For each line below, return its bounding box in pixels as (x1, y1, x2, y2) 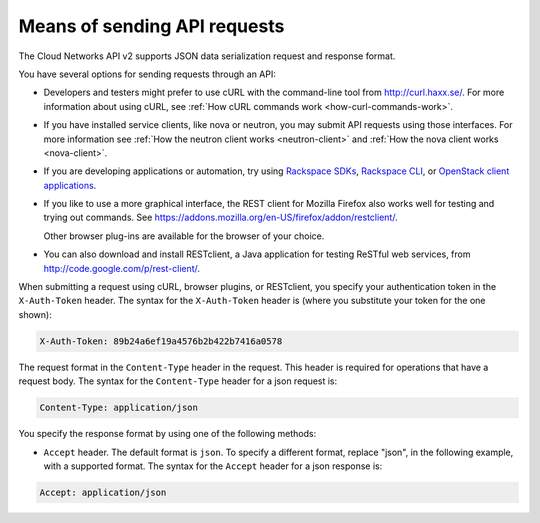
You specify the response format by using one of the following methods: (18, 428, 317, 440)
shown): (18, 308, 52, 320)
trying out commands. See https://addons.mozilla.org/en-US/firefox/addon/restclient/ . (43, 211, 399, 224)
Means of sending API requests (18, 15, 285, 37)
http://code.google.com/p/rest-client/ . (43, 262, 200, 274)
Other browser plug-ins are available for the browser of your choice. (43, 230, 325, 242)
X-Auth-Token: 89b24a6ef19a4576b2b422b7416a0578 (39, 335, 283, 347)
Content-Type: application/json (39, 402, 199, 414)
